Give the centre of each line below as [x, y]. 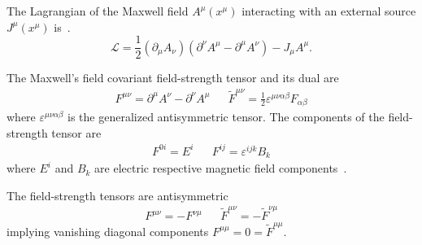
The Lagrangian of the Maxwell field [98, 11]
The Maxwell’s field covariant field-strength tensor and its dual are [173, 78]
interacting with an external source [329, 11]
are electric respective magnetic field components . [221, 168]
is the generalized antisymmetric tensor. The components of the [226, 117]
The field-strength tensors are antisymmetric [117, 195]
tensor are [76, 132]
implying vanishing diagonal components [108, 231]
